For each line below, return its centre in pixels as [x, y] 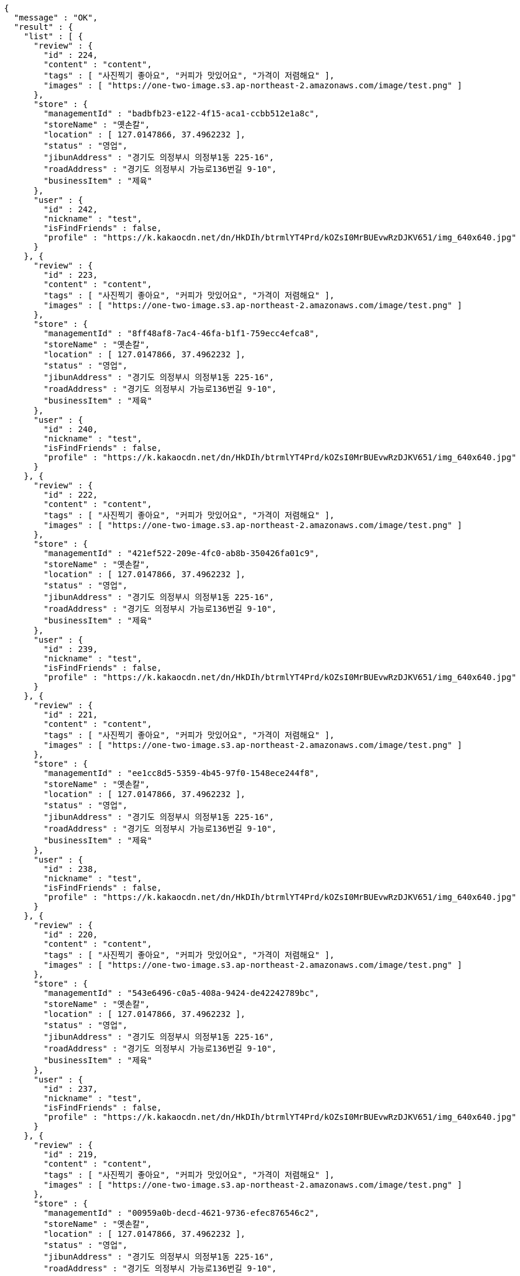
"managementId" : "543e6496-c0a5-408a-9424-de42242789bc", [181, 993]
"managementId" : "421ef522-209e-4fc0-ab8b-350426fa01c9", [181, 553]
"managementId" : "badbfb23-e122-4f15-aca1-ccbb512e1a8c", [181, 113]
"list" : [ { [53, 36]
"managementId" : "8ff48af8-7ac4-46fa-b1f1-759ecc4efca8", [181, 333]
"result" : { [44, 27]
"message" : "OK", [56, 18]
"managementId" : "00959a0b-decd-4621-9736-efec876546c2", [181, 1213]
